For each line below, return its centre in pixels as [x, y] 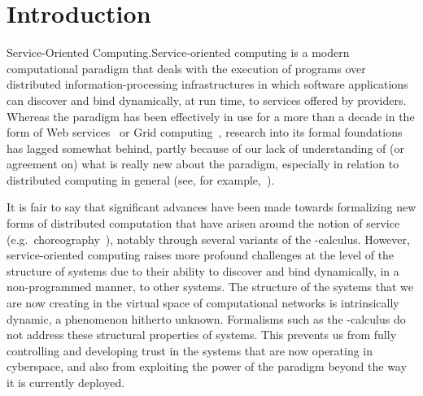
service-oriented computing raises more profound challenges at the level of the [201, 255]
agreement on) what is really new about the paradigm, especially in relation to [203, 164]
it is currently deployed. [66, 382]
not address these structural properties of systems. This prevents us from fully [202, 335]
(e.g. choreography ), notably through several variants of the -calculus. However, [208, 239]
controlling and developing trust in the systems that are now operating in [190, 350]
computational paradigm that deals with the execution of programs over [186, 68]
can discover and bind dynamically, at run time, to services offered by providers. [207, 100]
